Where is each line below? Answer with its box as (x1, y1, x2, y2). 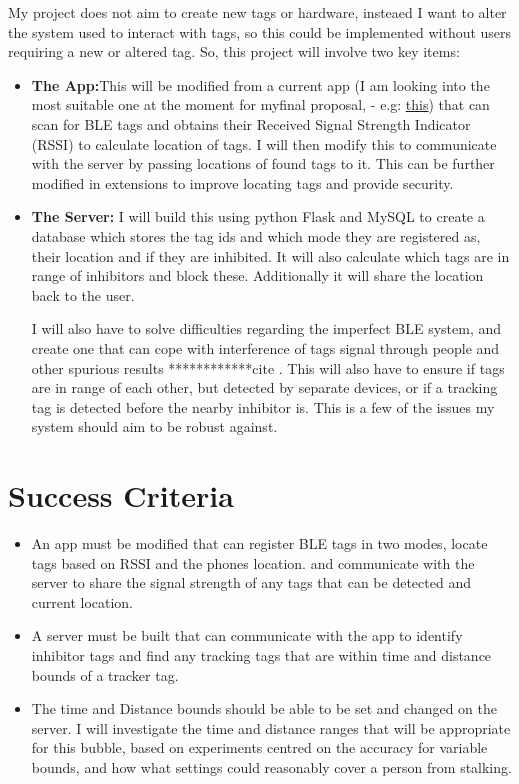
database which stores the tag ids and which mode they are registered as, (31, 225, 481, 246)
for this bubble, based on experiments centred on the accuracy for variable (31, 737, 488, 758)
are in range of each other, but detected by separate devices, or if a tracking (31, 377, 498, 398)
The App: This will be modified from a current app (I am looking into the (31, 74, 490, 95)
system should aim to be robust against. (31, 416, 278, 437)
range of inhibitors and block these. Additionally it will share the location (31, 265, 484, 286)
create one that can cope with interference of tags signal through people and (31, 337, 500, 358)
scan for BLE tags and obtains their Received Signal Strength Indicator (31, 113, 471, 134)
